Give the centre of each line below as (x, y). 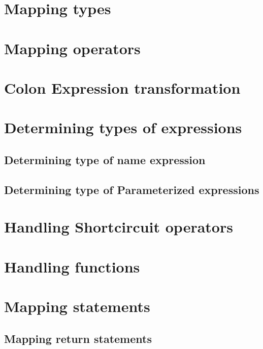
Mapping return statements (78, 338)
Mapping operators (72, 48)
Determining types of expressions (123, 127)
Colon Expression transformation (122, 87)
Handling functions (72, 266)
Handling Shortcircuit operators (119, 227)
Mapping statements (77, 306)
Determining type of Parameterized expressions (132, 189)
